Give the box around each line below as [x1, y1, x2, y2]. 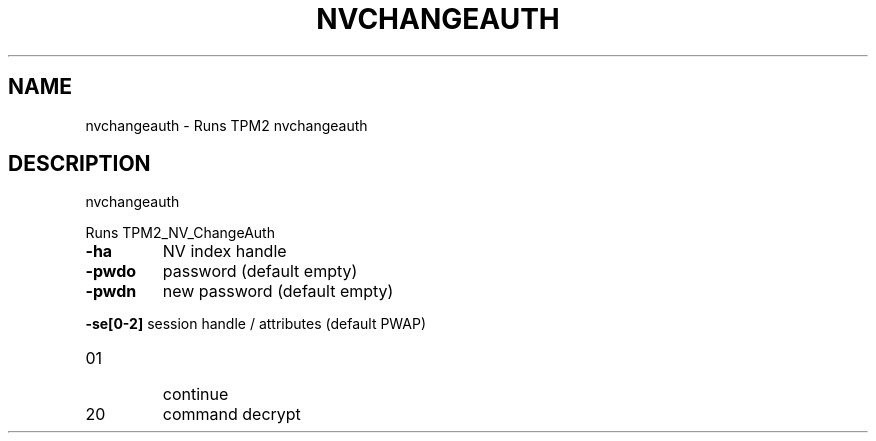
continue [162, 384, 229, 405]
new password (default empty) [162, 281, 394, 302]
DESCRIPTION [8, 151, 151, 177]
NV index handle [162, 241, 287, 262]
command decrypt [162, 404, 301, 425]
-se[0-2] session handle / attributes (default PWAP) [85, 315, 427, 333]
